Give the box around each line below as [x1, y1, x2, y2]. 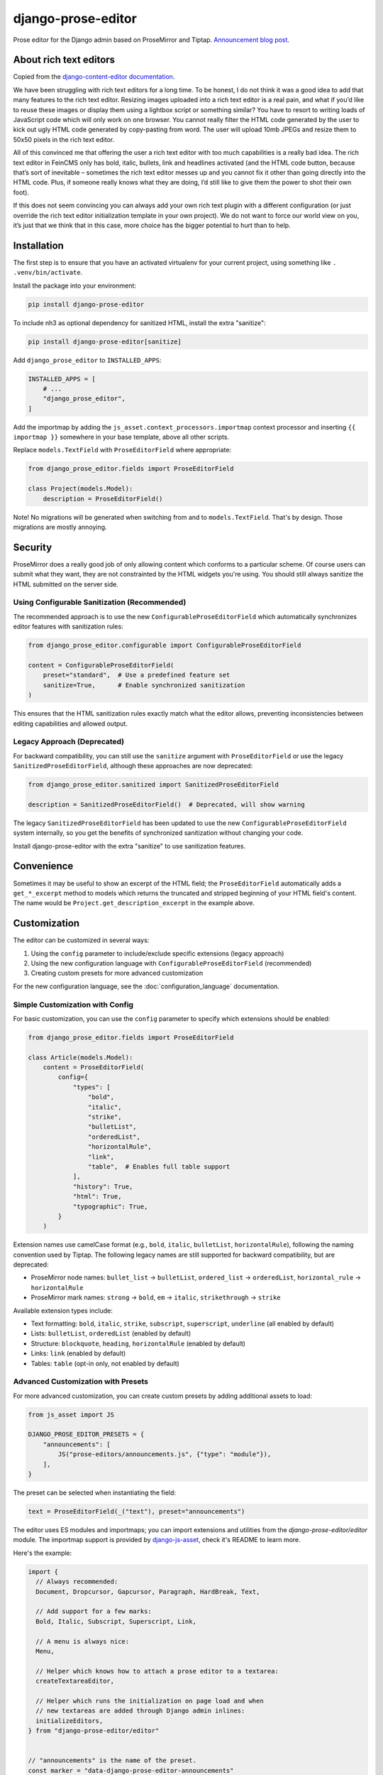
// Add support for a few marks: [35, 1607, 152, 1615]
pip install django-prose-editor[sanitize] [28, 337, 182, 346]
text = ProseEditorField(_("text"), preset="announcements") [28, 1507, 245, 1516]
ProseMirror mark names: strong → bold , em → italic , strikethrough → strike [30, 1293, 281, 1302]
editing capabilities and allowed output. [13, 719, 128, 728]
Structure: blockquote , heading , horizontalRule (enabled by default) [30, 1339, 246, 1348]
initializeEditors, [35, 1717, 104, 1725]
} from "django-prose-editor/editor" [28, 1727, 160, 1735]
